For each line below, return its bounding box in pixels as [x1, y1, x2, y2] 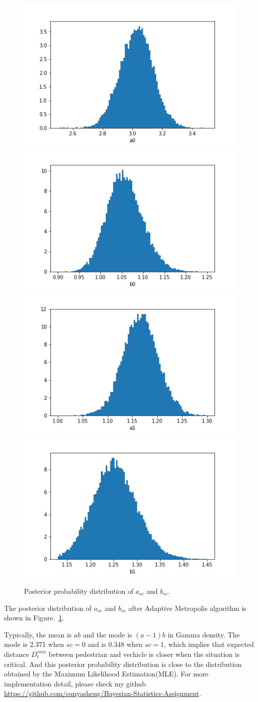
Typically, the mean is [4, 629, 72, 639]
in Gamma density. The [167, 629, 240, 639]
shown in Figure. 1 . [4, 612, 64, 623]
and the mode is [83, 629, 132, 639]
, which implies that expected [164, 639, 254, 649]
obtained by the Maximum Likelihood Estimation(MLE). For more [4, 668, 209, 679]
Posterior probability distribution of [24, 586, 134, 596]
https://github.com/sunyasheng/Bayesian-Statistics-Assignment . [4, 688, 201, 698]
